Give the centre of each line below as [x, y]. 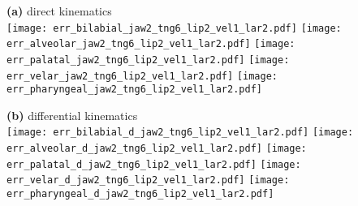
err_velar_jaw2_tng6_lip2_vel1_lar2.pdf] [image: [142, 76]
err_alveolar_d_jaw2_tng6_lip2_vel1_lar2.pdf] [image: [157, 149]
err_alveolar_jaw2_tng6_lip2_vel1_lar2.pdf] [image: [151, 44]
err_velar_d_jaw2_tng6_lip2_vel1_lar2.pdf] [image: [148, 180]
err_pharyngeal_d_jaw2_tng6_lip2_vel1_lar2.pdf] [140, 194]
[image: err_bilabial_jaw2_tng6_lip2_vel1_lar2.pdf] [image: [174, 28]
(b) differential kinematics [72, 115]
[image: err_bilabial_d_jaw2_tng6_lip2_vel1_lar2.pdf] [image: [180, 133]
